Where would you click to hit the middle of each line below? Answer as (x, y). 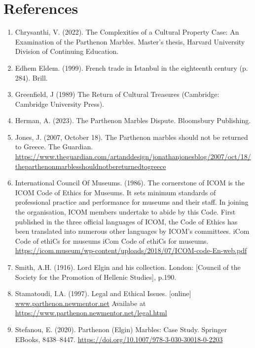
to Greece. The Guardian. (54, 147)
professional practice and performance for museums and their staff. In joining (132, 202)
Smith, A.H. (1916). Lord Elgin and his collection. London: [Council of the (128, 267)
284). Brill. (31, 77)
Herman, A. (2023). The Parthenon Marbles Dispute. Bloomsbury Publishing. (133, 120)
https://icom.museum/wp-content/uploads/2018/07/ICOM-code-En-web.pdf (131, 250)
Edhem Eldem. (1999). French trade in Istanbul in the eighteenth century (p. (131, 67)
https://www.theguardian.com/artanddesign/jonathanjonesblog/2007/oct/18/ (133, 156)
